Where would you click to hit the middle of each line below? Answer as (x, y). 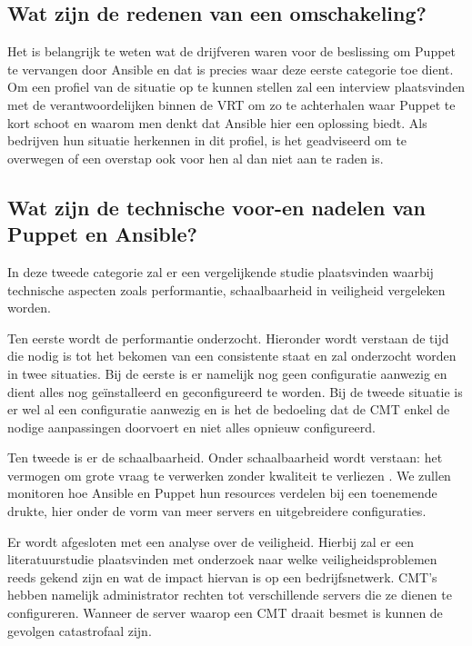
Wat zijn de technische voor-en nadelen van (216, 207)
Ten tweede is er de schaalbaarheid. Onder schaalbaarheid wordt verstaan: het (225, 457)
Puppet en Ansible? (102, 234)
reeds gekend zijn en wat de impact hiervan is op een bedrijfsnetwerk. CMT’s (222, 576)
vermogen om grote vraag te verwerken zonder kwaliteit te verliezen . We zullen (229, 475)
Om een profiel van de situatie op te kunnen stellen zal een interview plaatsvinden (236, 87)
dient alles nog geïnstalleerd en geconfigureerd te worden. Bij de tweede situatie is (235, 391)
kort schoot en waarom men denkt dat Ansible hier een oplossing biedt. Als (217, 122)
